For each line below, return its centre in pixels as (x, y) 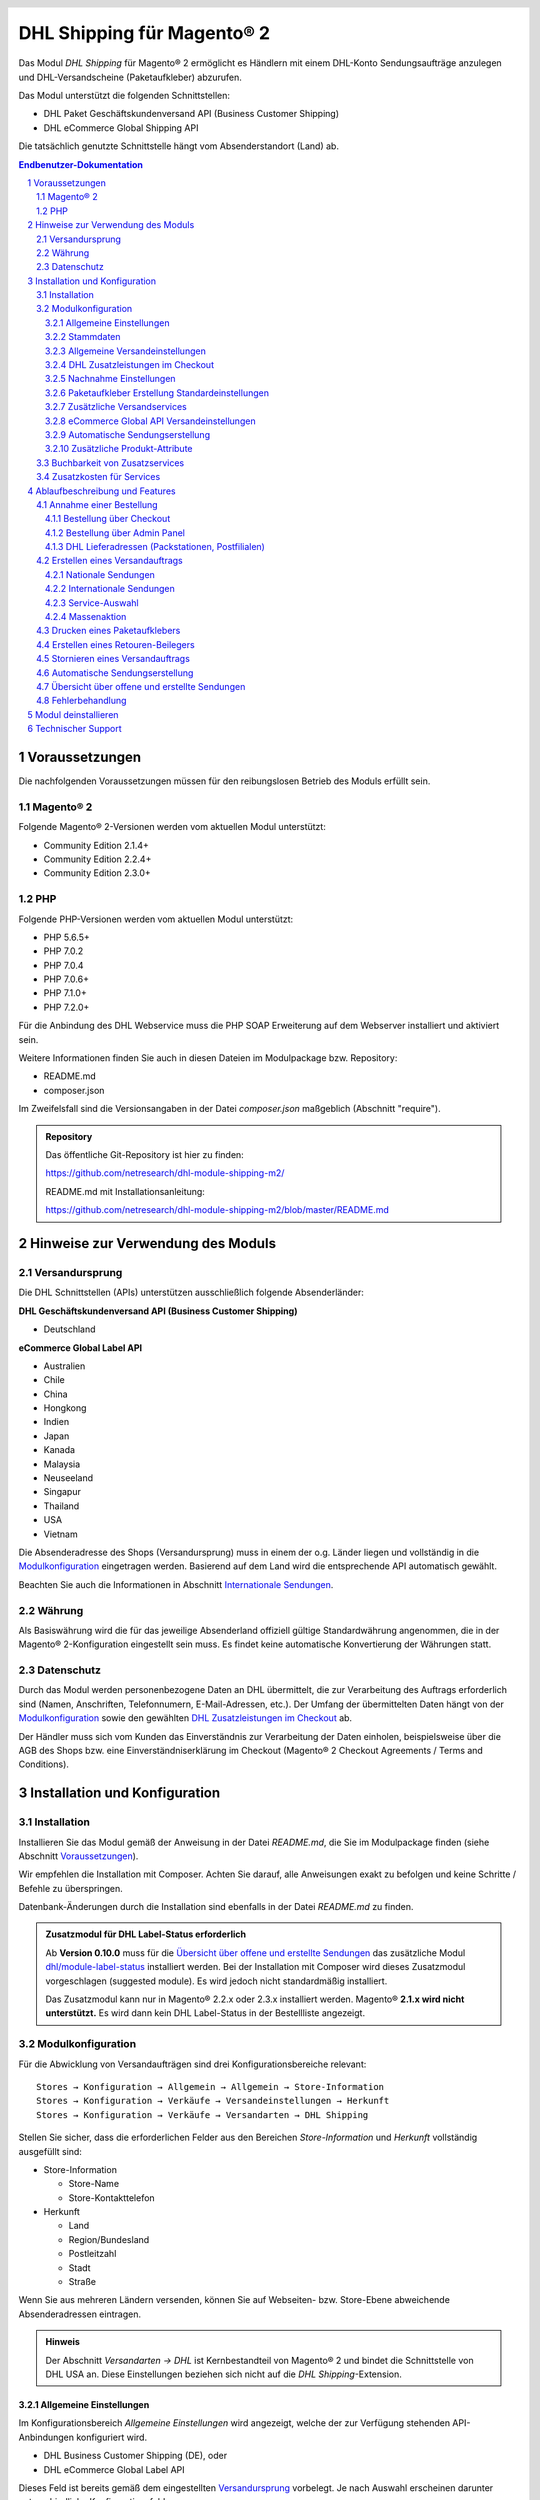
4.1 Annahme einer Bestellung (97, 504)
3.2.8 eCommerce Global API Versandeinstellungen (150, 421)
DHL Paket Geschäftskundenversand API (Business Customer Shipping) (191, 114)
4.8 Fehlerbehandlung (81, 701)
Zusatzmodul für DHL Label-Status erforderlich (146, 1934)
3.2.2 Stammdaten (83, 337)
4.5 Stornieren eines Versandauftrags (113, 659)
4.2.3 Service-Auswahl (92, 602)
